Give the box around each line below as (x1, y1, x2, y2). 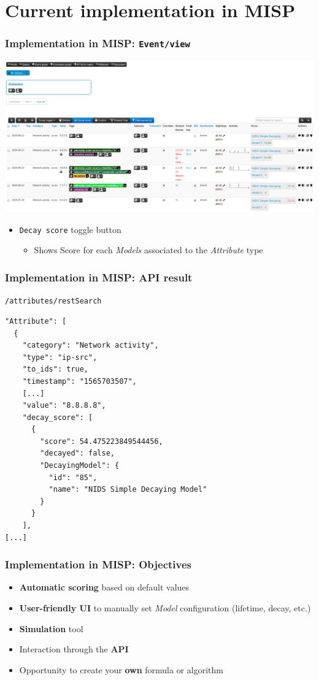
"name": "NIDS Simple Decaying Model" (48, 485, 207, 494)
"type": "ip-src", (22, 353, 98, 362)
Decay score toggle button (19, 223, 121, 235)
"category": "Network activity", (22, 341, 159, 350)
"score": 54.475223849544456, (40, 437, 163, 446)
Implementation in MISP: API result (5, 270, 193, 285)
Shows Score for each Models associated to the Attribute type (34, 243, 263, 256)
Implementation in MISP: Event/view (5, 36, 190, 51)
